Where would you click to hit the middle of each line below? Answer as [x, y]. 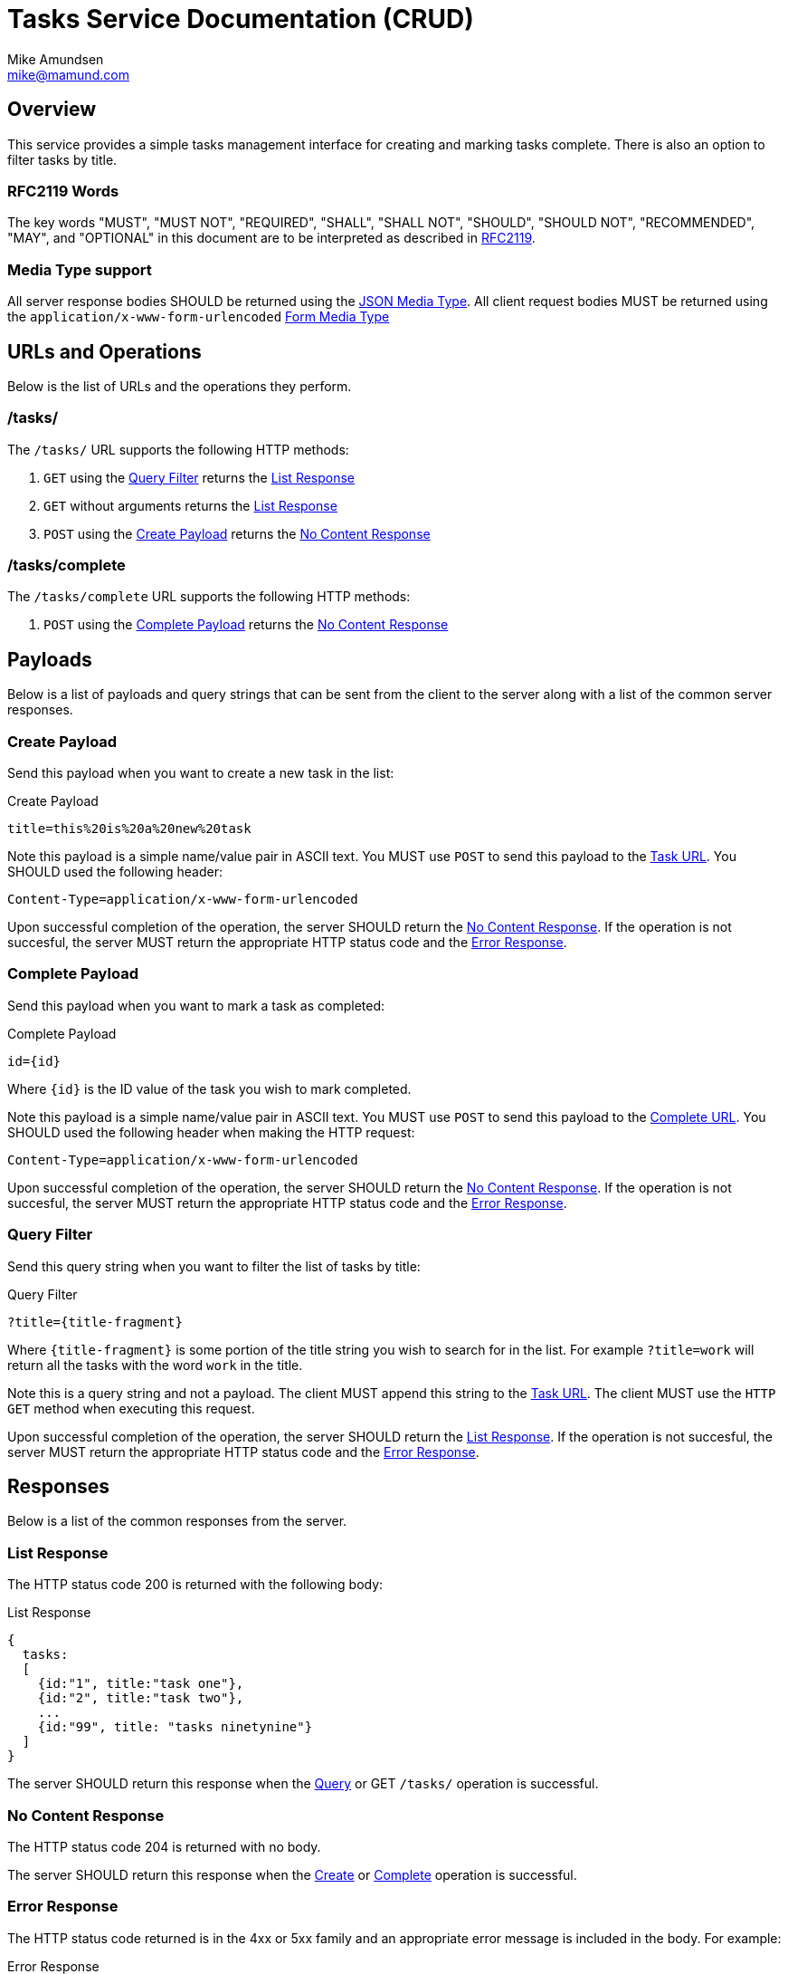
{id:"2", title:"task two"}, [141, 1698]
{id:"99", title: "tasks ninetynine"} [175, 1727]
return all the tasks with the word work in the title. [155, 1365]
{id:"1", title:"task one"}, [141, 1684]
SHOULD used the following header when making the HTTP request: [211, 1132]
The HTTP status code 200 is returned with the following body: [195, 1585]
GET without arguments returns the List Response [190, 505]
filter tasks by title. [62, 159]
